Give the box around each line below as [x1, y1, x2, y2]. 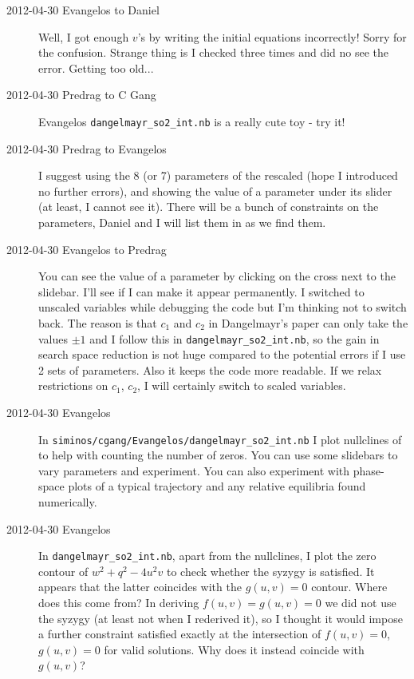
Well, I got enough [38, 28, 129, 45]
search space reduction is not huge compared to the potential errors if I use [38, 346, 406, 363]
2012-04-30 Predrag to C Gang [6, 86, 156, 103]
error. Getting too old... [38, 59, 154, 76]
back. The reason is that [38, 314, 157, 331]
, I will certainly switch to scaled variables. [137, 377, 346, 394]
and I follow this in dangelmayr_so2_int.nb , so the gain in [89, 330, 380, 347]
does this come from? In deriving [38, 594, 199, 611]
